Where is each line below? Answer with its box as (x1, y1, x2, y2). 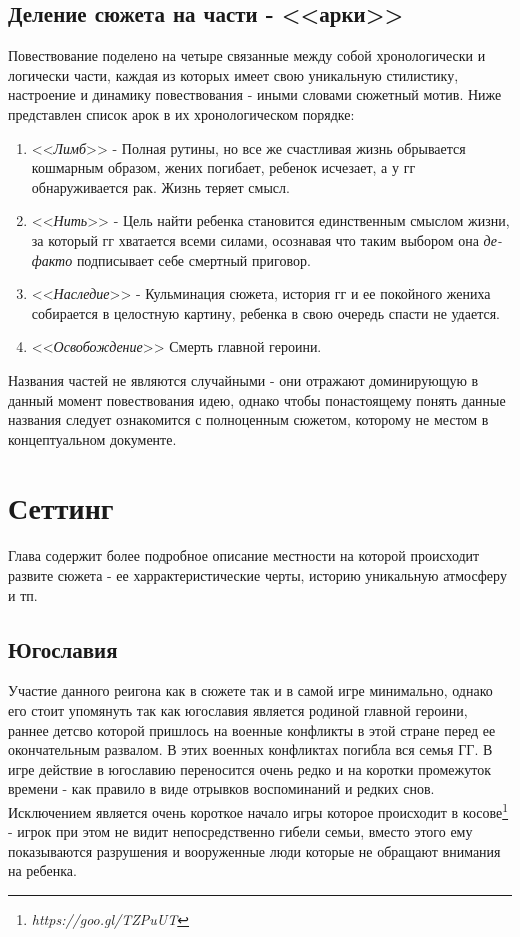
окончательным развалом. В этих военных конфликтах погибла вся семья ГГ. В (8, 739, 493, 760)
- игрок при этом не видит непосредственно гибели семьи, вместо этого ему (8, 821, 473, 842)
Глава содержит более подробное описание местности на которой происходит (8, 545, 480, 566)
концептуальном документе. (8, 428, 177, 449)
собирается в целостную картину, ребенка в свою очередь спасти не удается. (31, 302, 501, 323)
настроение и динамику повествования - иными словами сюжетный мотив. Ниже (8, 84, 502, 105)
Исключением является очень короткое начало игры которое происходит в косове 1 (8, 798, 509, 822)
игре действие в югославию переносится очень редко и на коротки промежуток (8, 758, 491, 779)
